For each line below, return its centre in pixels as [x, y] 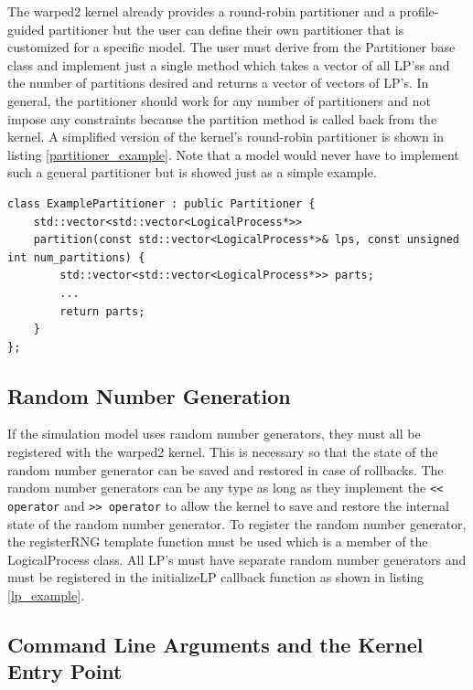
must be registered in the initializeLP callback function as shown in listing [216, 577]
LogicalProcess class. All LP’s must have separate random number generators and [237, 559]
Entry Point [65, 671]
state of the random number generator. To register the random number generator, [237, 523]
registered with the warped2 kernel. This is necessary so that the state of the [223, 452]
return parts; [102, 311]
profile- [419, 11]
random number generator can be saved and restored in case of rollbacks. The [226, 469]
